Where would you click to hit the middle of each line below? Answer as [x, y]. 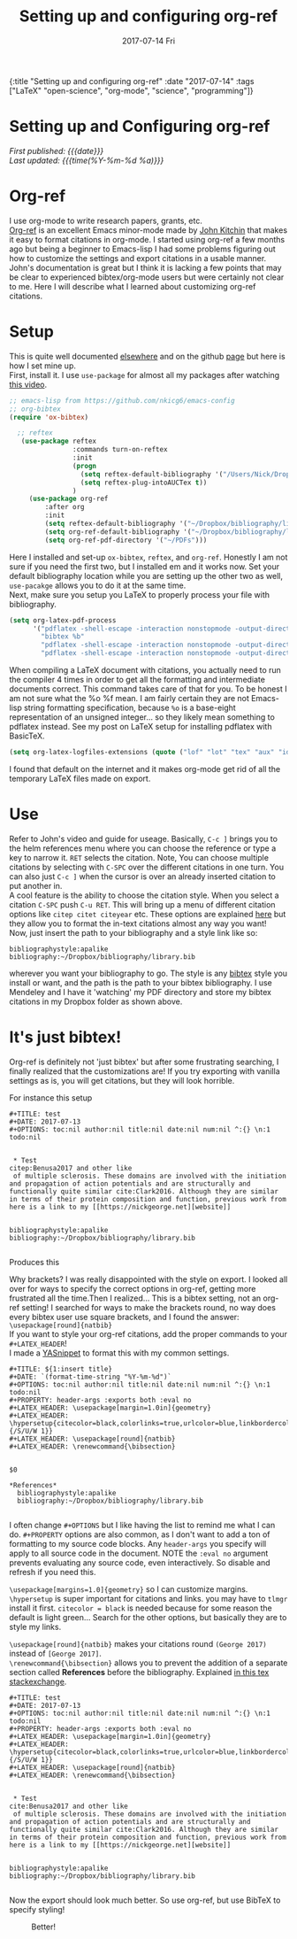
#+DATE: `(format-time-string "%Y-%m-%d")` [91, 1377]
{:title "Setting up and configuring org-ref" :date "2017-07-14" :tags [132, 81]
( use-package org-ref [69, 499]
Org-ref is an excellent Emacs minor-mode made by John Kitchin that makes [148, 230]
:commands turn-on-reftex [120, 450]
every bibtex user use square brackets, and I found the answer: [125, 1317]
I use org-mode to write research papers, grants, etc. [106, 220]
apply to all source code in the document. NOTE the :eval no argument [139, 1553]
